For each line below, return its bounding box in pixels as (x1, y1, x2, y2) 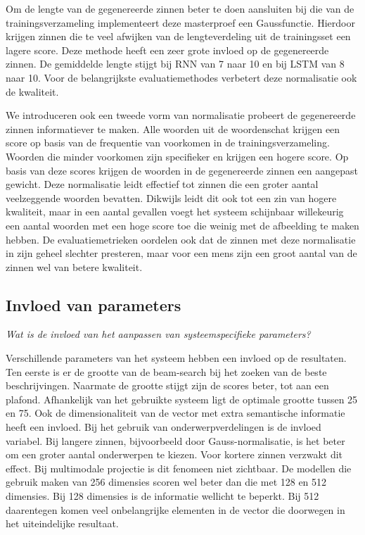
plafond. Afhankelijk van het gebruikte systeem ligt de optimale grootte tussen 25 (6, 391, 358, 406)
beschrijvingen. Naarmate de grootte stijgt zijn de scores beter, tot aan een (6, 378, 329, 393)
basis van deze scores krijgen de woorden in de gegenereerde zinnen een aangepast (6, 163, 359, 177)
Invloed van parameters (6, 294, 181, 315)
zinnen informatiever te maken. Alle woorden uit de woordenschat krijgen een (6, 121, 340, 136)
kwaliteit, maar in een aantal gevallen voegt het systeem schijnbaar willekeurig (6, 204, 344, 219)
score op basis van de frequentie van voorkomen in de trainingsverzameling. (6, 135, 330, 150)
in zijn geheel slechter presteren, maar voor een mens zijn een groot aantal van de (6, 246, 357, 260)
